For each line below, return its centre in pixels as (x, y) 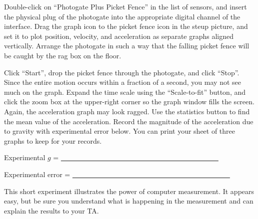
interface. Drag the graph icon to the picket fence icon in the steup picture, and (126, 26)
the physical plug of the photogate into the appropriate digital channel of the (122, 16)
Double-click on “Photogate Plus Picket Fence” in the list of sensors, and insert (125, 6)
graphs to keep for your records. (53, 140)
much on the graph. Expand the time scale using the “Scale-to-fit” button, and (125, 92)
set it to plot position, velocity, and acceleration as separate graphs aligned (119, 36)
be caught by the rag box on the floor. (63, 55)
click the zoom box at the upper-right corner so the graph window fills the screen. (129, 102)
